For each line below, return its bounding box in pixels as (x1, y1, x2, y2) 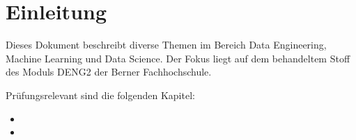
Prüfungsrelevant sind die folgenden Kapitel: (6, 87, 195, 102)
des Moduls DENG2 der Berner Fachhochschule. (6, 64, 212, 79)
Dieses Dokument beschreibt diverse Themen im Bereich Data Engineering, (6, 37, 327, 52)
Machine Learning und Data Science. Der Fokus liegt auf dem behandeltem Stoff (6, 51, 350, 65)
